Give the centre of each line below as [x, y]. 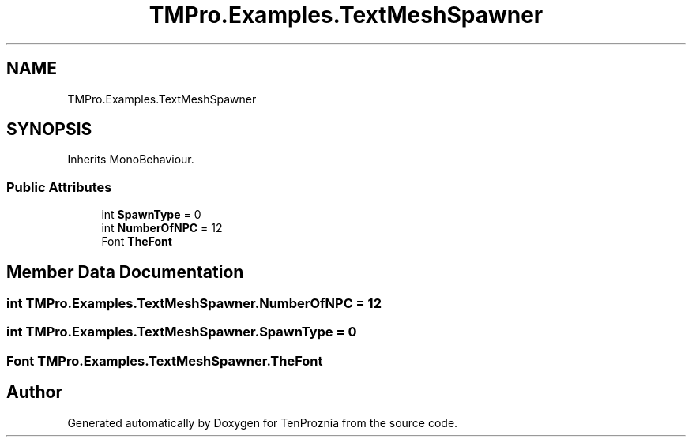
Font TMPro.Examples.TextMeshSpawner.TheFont [165, 360]
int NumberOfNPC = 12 [162, 228]
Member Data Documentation [125, 272]
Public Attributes [59, 187]
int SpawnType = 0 [151, 215]
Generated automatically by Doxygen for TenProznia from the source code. [263, 422]
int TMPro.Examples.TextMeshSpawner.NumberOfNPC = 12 [194, 304]
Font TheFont [137, 242]
